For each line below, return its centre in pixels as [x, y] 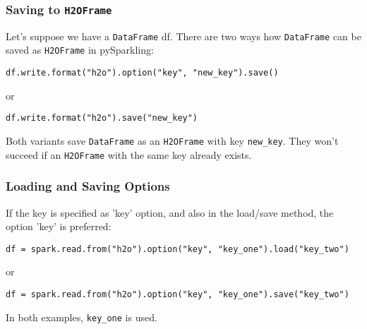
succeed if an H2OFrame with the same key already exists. [129, 154]
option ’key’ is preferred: [59, 226]
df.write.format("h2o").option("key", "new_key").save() [142, 73]
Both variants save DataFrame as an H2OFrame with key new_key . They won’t [172, 140]
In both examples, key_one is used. [82, 317]
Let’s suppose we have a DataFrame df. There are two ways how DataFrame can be [183, 36]
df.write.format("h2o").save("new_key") [102, 118]
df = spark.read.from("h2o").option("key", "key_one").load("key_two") [178, 249]
